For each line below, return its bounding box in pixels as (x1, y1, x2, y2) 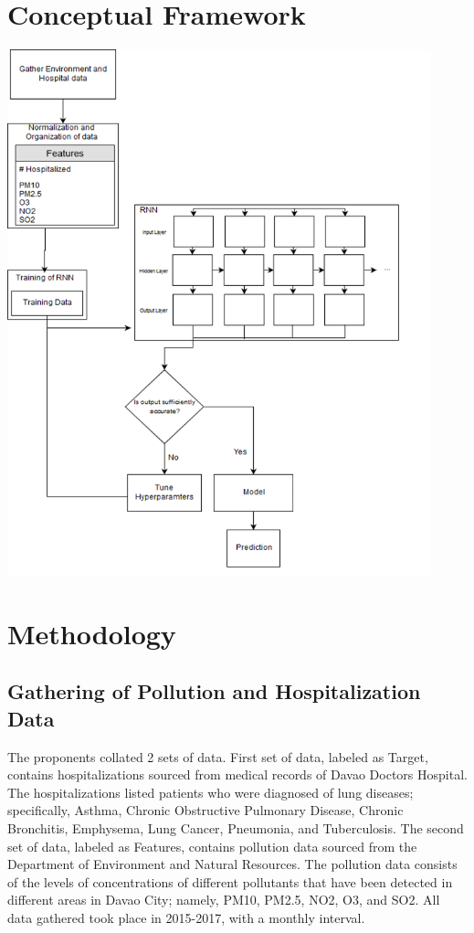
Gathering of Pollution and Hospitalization (7, 677, 421, 705)
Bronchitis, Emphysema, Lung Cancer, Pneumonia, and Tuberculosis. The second (7, 819, 464, 838)
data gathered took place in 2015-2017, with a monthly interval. (7, 908, 365, 928)
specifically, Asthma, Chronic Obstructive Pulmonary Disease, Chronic (7, 800, 404, 820)
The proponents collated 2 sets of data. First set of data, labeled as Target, (7, 747, 428, 766)
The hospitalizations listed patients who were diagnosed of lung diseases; (7, 782, 414, 801)
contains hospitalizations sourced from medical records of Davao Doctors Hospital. (7, 765, 468, 784)
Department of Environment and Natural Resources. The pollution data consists (7, 854, 458, 874)
